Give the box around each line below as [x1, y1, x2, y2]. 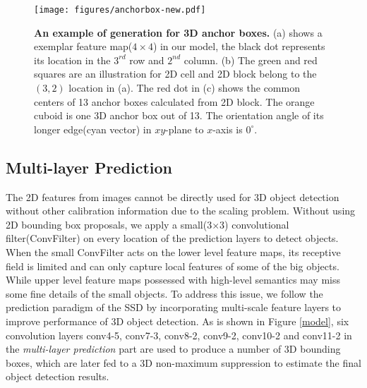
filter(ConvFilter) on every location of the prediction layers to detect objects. [6, 231, 339, 245]
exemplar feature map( [34, 39, 133, 54]
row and [129, 52, 164, 67]
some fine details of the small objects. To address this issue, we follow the [6, 286, 323, 301]
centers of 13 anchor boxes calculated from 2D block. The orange [34, 94, 315, 109]
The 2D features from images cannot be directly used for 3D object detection [6, 189, 339, 204]
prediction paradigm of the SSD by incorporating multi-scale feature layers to [6, 300, 342, 315]
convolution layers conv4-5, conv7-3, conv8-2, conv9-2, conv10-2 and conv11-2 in [6, 327, 352, 342]
